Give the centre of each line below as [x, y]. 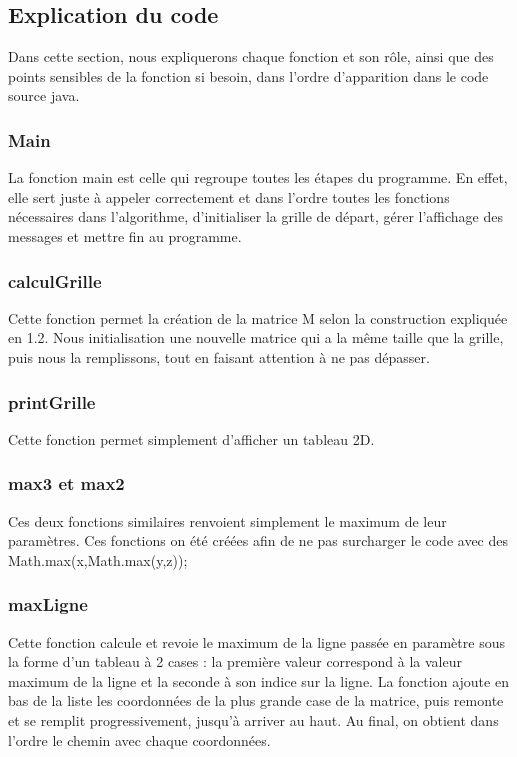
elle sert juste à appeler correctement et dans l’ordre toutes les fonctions [229, 196]
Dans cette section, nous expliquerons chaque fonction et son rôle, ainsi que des [251, 56]
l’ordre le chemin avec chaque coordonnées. [139, 739]
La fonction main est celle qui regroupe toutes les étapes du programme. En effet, [258, 177]
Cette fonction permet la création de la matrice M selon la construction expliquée [258, 317]
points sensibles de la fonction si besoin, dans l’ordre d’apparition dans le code [248, 75]
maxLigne [48, 604]
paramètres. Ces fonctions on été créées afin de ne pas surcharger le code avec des [258, 540]
